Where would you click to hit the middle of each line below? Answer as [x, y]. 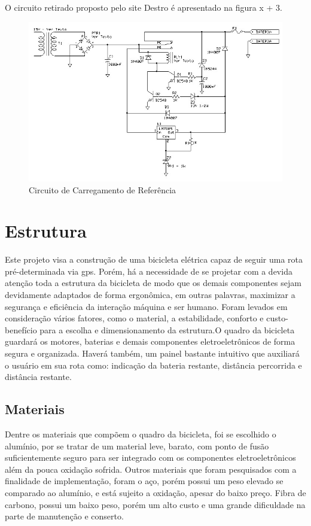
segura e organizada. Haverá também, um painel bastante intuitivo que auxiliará [152, 353]
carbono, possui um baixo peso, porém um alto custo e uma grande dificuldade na [155, 504]
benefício [21, 329]
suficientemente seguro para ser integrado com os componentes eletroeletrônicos [150, 457]
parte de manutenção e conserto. [64, 516]
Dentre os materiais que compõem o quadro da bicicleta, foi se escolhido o [141, 434]
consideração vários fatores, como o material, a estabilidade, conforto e [134, 318]
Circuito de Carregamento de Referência [103, 189]
